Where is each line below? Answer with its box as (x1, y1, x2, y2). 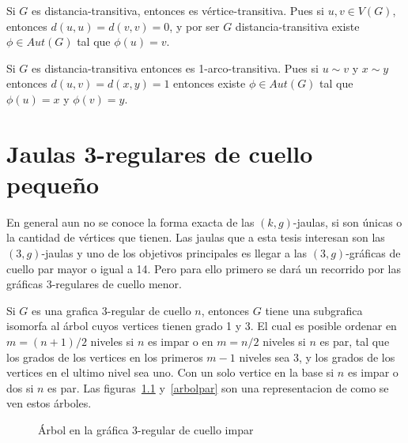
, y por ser (169, 17, 220, 34)
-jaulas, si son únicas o (293, 213, 402, 230)
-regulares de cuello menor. (51, 276, 182, 292)
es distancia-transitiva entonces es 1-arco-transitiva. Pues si (32, 59, 319, 76)
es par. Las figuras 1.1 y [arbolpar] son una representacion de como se (47, 379, 389, 396)
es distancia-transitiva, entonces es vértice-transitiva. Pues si (32, 2, 324, 18)
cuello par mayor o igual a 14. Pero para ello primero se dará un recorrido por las (6, 260, 401, 276)
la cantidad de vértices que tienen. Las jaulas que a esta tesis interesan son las (6, 229, 385, 246)
